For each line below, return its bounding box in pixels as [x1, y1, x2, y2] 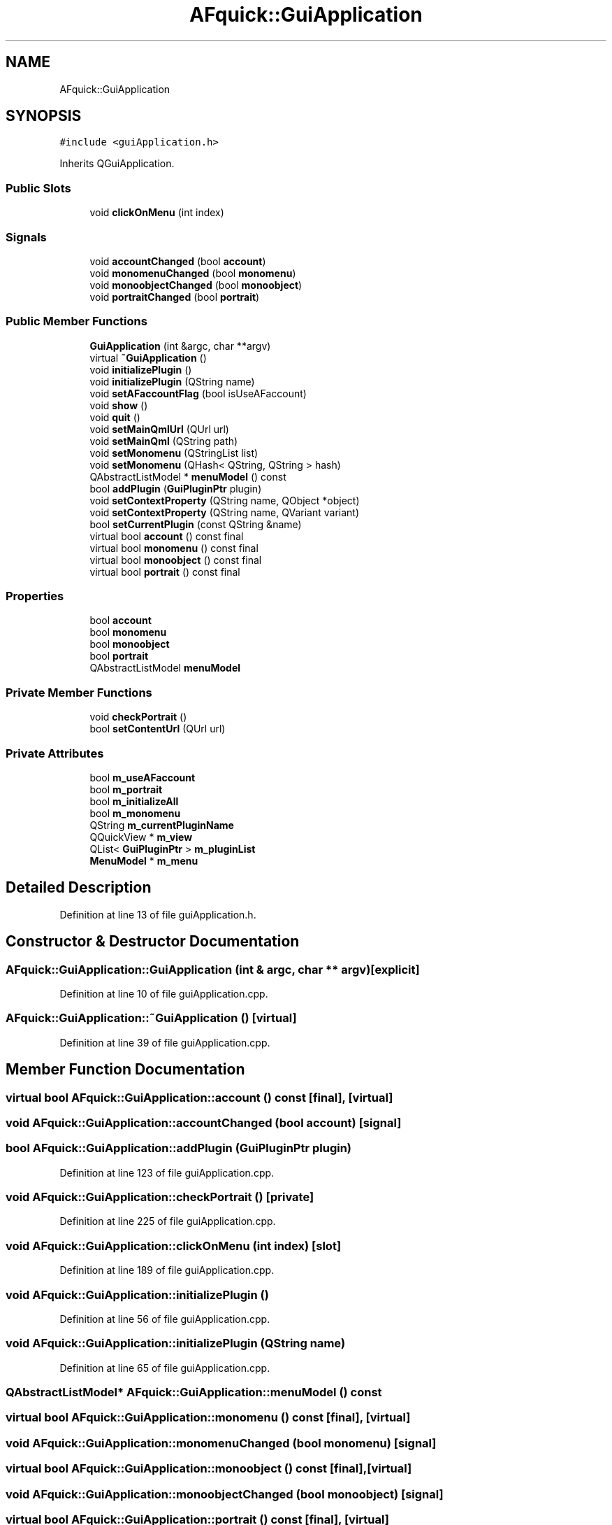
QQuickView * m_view [89, 830, 193, 843]
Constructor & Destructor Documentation [6, 932, 300, 951]
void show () [89, 399, 148, 411]
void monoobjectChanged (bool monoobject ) [89, 278, 303, 291]
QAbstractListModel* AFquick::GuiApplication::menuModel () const [6, 1385, 382, 1400]
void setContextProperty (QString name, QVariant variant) [89, 506, 359, 518]
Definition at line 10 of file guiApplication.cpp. [59, 988, 268, 1000]
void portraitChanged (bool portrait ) [89, 290, 260, 303]
